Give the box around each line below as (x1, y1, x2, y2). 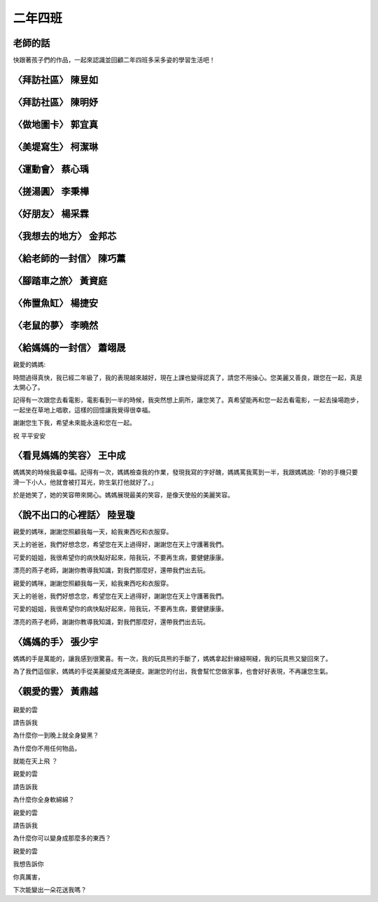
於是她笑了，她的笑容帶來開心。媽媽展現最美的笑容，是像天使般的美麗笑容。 (13, 491, 234, 499)
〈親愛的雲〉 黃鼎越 (13, 685, 98, 697)
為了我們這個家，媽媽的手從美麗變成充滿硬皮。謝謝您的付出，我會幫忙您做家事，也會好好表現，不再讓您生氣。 (13, 667, 332, 676)
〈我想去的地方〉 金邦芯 (13, 230, 117, 242)
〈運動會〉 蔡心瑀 (13, 163, 89, 175)
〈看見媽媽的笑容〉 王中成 (13, 450, 126, 462)
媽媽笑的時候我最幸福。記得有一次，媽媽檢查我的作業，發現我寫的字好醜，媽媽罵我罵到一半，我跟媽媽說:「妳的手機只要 (13, 468, 358, 476)
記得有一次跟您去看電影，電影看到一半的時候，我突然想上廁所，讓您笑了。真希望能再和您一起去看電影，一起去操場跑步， (13, 396, 363, 404)
